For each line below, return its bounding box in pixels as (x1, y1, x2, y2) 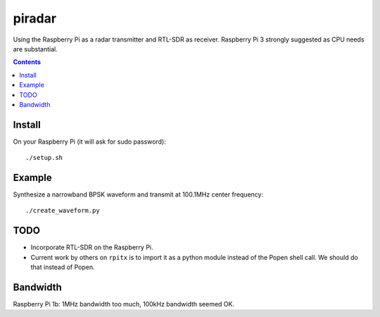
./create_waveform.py (25, 206, 100, 215)
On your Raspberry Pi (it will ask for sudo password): (13, 137, 167, 146)
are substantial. (13, 44, 58, 53)
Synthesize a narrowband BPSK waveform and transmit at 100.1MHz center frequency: (13, 190, 264, 199)
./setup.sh (25, 154, 63, 162)
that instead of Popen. (30, 263, 95, 271)
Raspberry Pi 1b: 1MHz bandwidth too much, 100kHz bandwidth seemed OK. (13, 300, 235, 309)
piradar (13, 11, 56, 26)
